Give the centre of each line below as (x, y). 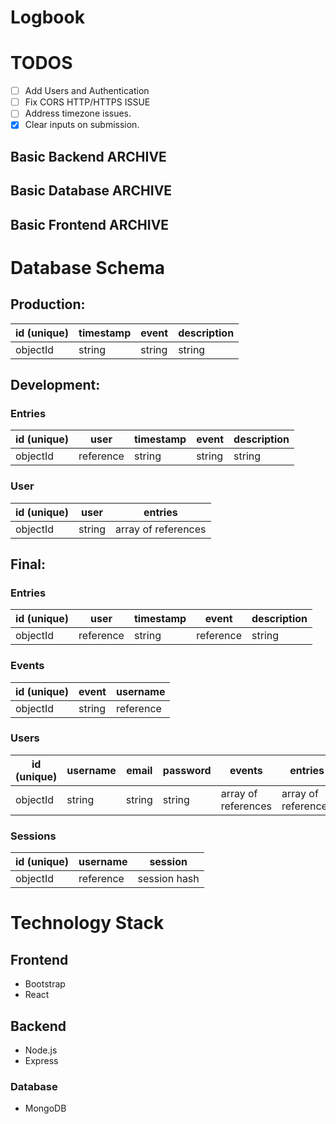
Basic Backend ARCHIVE (88, 156)
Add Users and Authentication (87, 91)
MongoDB (45, 1108)
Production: (48, 304)
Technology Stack (87, 923)
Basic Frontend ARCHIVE (90, 224)
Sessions (33, 836)
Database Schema (88, 267)
